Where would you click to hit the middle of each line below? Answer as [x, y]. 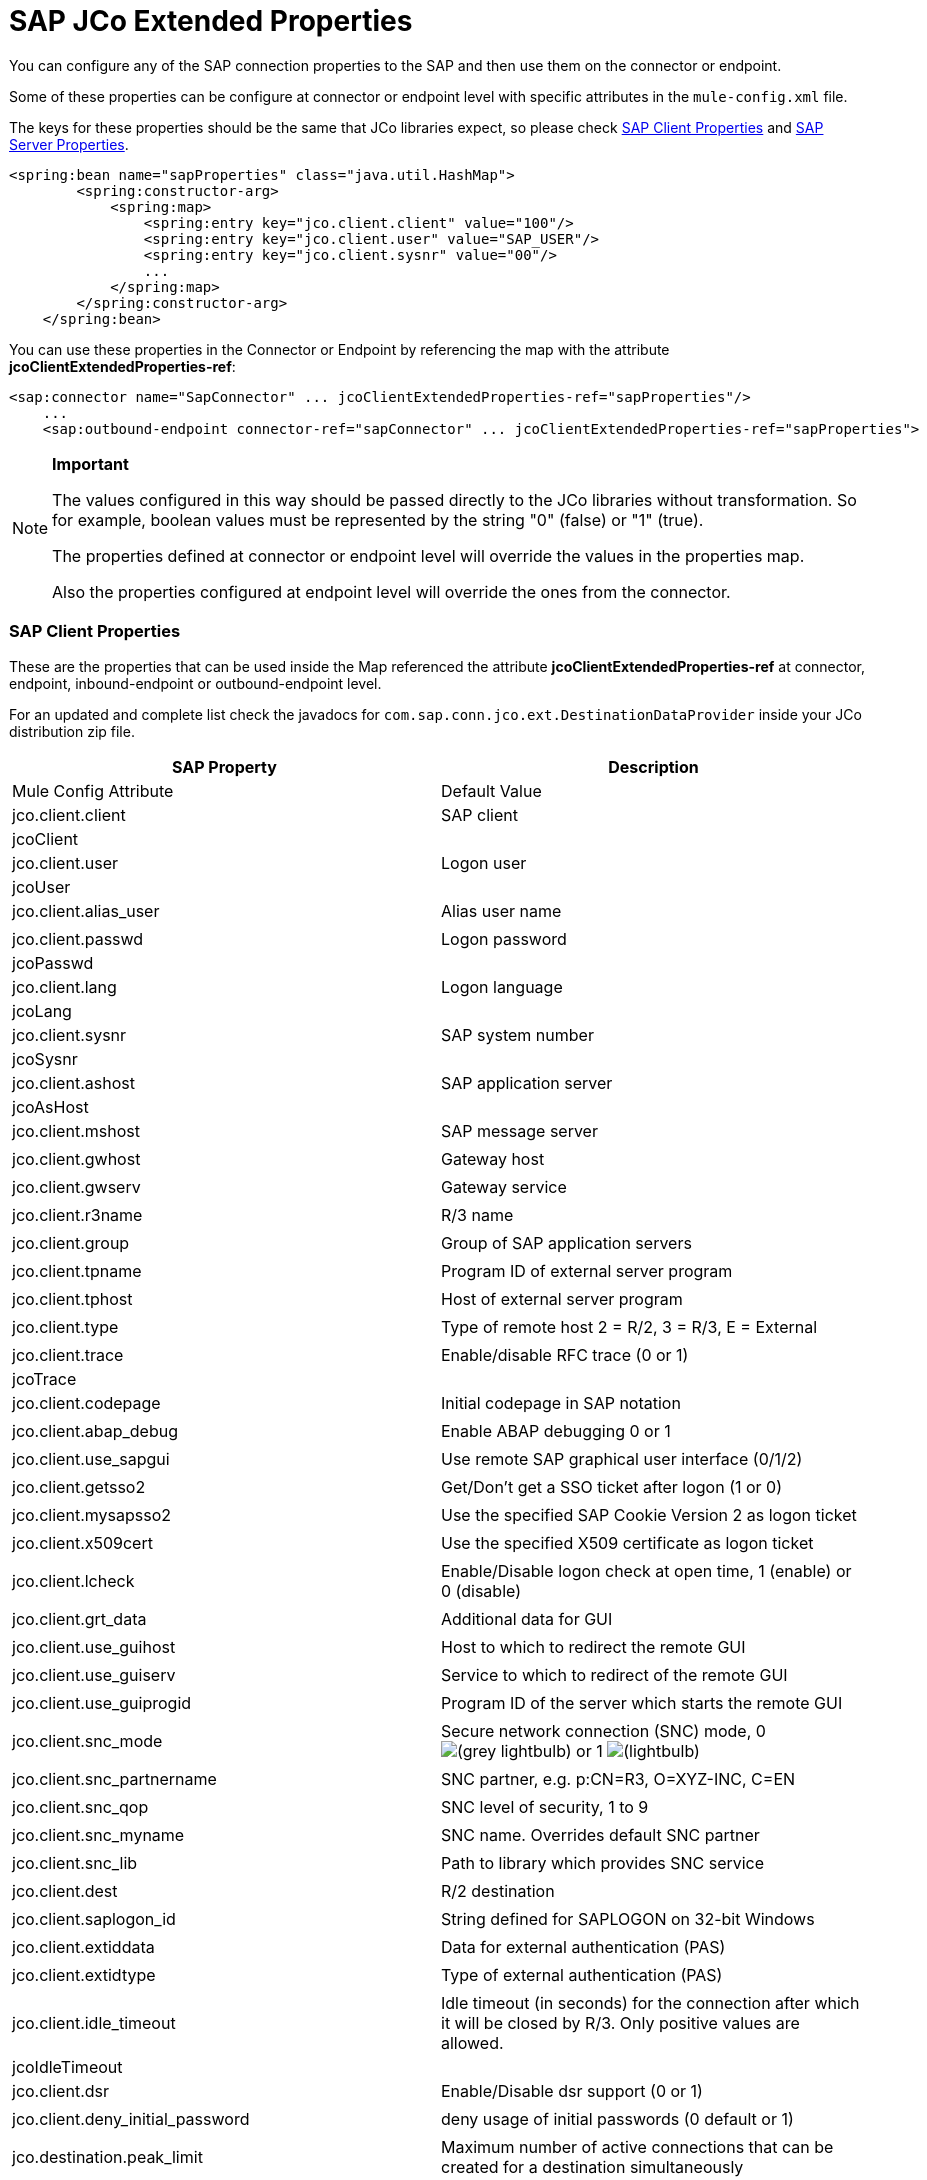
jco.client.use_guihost [94, 1646]
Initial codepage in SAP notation [561, 1402]
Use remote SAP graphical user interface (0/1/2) [622, 1458]
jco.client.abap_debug [95, 1430]
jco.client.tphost [72, 1298]
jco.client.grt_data [79, 1618]
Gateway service [504, 1186]
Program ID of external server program [587, 1270]
